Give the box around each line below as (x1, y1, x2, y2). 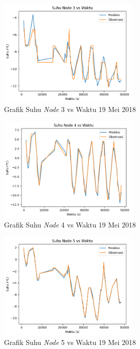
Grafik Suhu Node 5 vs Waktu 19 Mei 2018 (4, 337, 136, 347)
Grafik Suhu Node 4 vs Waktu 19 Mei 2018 (4, 219, 136, 230)
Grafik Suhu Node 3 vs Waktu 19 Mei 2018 (4, 104, 136, 114)
